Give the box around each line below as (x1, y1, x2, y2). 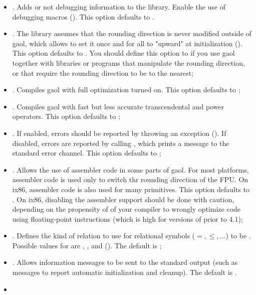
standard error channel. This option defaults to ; (12, 147, 161, 158)
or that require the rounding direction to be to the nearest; (12, 67, 194, 78)
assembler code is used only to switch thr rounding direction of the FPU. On (12, 174, 248, 185)
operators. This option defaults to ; (12, 111, 120, 121)
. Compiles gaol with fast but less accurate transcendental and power (12, 101, 224, 111)
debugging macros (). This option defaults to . (12, 11, 154, 22)
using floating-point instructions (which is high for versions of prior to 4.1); (12, 213, 243, 224)
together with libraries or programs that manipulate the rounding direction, (12, 57, 245, 68)
